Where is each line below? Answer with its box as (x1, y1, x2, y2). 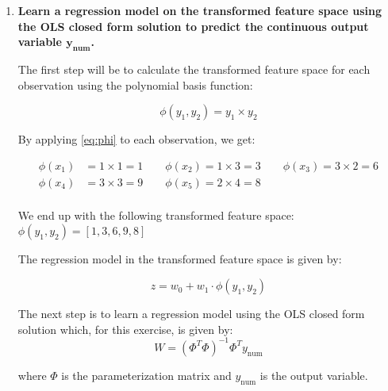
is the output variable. (259, 366, 368, 383)
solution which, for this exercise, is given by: (17, 320, 233, 337)
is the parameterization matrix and (61, 366, 232, 383)
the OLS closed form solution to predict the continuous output (17, 17, 369, 34)
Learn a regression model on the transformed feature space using (17, 2, 382, 18)
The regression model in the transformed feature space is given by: (17, 251, 342, 267)
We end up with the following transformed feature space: (17, 206, 294, 223)
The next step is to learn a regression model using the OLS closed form (17, 305, 365, 322)
